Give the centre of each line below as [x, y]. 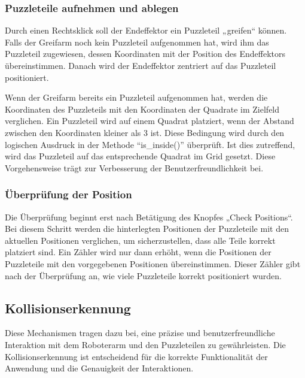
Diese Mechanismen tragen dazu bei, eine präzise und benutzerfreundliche [140, 333]
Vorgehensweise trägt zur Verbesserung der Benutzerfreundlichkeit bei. [134, 167]
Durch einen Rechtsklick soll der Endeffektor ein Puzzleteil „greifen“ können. [146, 30]
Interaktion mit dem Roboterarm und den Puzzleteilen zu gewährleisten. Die [145, 344]
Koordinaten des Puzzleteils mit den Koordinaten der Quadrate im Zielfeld [142, 109]
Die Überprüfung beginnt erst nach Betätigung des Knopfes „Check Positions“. [149, 217]
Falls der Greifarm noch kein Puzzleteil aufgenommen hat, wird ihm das [137, 42]
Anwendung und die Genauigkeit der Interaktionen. [99, 368]
